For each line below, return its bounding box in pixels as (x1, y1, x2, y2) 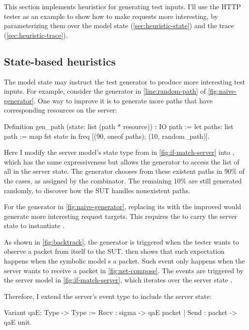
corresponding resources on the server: (4, 105, 117, 115)
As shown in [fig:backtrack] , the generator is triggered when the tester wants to (4, 236, 239, 247)
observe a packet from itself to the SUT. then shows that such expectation (4, 246, 225, 256)
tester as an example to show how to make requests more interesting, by (4, 11, 218, 21)
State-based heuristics (4, 53, 116, 68)
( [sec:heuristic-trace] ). (4, 30, 68, 40)
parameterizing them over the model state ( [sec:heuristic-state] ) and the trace (4, 20, 234, 31)
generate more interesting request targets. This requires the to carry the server (4, 211, 237, 221)
